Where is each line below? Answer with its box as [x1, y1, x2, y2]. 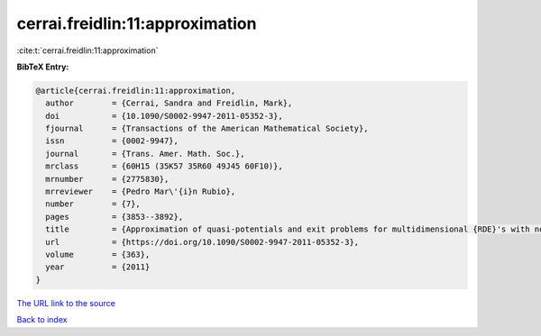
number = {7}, [45, 199, 142, 209]
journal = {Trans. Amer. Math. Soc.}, [45, 149, 245, 159]
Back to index [16, 314, 68, 325]
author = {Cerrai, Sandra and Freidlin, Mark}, [45, 98, 293, 108]
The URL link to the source [16, 297, 116, 308]
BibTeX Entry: [16, 61, 69, 72]
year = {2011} [45, 262, 151, 272]
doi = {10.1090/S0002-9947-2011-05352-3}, [45, 111, 283, 121]
